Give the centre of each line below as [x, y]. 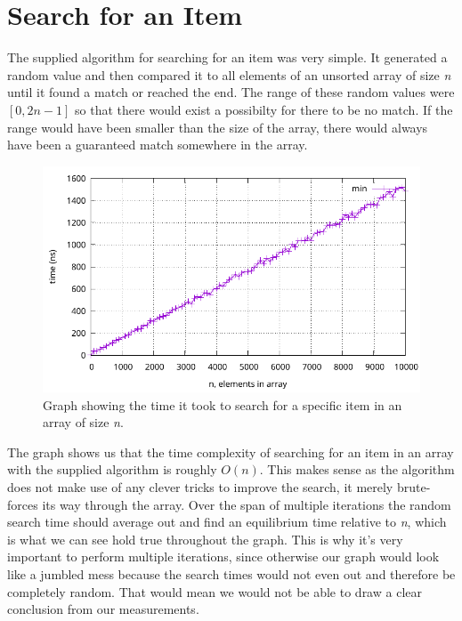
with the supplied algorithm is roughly [112, 469]
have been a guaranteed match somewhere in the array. [158, 145]
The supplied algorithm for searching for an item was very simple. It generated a [227, 57]
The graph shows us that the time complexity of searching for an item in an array [231, 452]
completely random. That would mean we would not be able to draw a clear [215, 591]
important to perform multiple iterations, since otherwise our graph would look [223, 556]
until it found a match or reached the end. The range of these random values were [231, 92]
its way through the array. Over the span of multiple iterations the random [247, 504]
